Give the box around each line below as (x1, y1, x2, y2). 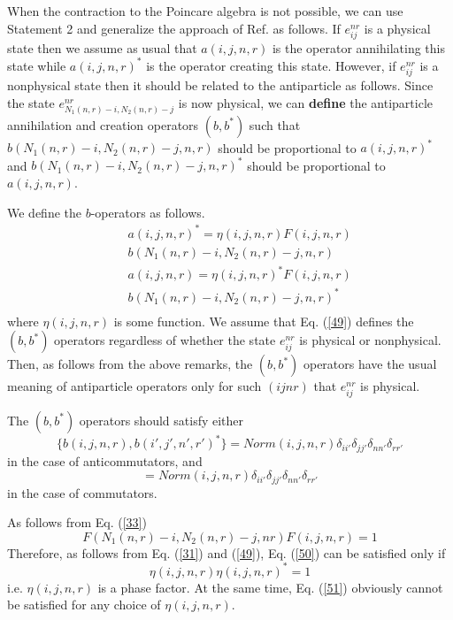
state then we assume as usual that (7, 38, 197, 57)
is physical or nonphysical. (299, 331, 441, 349)
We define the (7, 203, 81, 221)
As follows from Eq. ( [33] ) (7, 513, 147, 532)
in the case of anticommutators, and (7, 451, 203, 470)
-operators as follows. (90, 203, 205, 221)
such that (249, 115, 301, 134)
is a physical (364, 19, 431, 37)
